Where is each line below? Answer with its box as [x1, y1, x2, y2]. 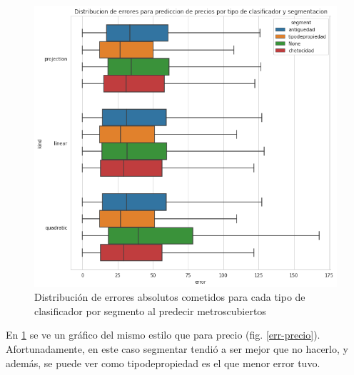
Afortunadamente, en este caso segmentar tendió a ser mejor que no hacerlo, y [6, 341, 348, 356]
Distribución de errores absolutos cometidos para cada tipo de [34, 289, 305, 304]
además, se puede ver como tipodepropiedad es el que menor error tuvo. [6, 355, 320, 370]
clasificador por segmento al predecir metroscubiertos [34, 303, 266, 318]
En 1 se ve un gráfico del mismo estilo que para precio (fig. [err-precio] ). [6, 327, 320, 342]
